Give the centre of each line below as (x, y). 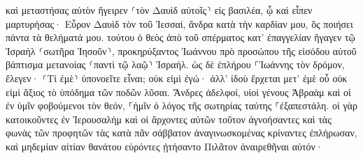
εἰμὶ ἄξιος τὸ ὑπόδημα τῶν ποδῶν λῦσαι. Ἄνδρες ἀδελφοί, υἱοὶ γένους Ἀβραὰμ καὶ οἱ (178, 92)
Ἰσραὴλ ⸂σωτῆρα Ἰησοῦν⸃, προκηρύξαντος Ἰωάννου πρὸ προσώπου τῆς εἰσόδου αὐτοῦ (181, 50)
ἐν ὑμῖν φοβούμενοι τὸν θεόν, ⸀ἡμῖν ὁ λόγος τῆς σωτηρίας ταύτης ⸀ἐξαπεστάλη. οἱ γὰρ (181, 105)
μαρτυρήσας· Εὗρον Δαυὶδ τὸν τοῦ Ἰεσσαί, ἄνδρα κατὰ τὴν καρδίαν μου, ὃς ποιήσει (179, 23)
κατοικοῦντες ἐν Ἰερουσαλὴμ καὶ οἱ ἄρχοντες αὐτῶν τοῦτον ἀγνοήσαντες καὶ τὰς (169, 119)
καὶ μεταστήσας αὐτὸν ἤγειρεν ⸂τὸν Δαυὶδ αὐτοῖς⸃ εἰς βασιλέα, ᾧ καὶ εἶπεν (159, 10)
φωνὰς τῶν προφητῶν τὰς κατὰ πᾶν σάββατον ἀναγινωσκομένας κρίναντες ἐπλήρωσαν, (181, 133)
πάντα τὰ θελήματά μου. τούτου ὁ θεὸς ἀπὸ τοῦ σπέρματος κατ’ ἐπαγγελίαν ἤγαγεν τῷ (180, 37)
